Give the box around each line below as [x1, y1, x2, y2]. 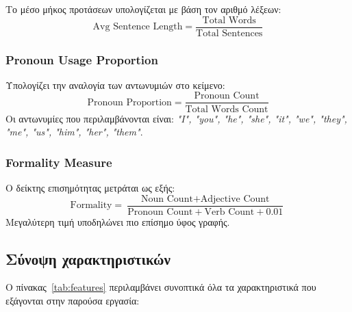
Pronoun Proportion [87, 97, 172, 107]
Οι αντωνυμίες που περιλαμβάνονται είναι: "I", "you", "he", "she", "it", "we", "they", [5, 111, 347, 125]
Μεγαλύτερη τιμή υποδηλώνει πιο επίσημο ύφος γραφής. [5, 214, 230, 229]
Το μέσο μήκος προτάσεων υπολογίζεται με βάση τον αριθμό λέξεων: [5, 2, 281, 16]
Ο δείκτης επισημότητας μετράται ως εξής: [5, 180, 175, 194]
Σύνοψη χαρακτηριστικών [5, 248, 171, 269]
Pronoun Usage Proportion [5, 51, 158, 68]
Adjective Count [200, 194, 270, 204]
